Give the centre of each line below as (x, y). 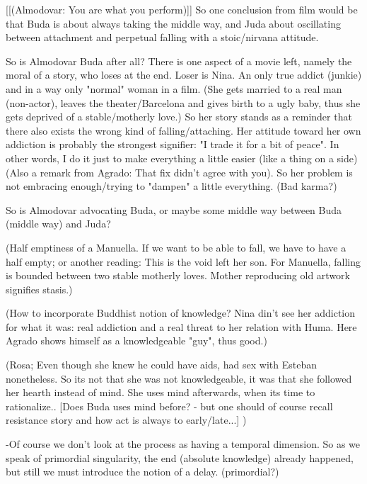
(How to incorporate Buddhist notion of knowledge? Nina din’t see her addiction (181, 313)
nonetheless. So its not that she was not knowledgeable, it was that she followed (179, 378)
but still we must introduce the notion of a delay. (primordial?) (142, 472)
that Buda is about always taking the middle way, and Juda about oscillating (173, 23)
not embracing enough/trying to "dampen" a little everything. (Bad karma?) (171, 186)
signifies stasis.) (39, 289)
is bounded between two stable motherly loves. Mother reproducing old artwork (178, 275)
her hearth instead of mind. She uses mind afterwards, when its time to (161, 392)
